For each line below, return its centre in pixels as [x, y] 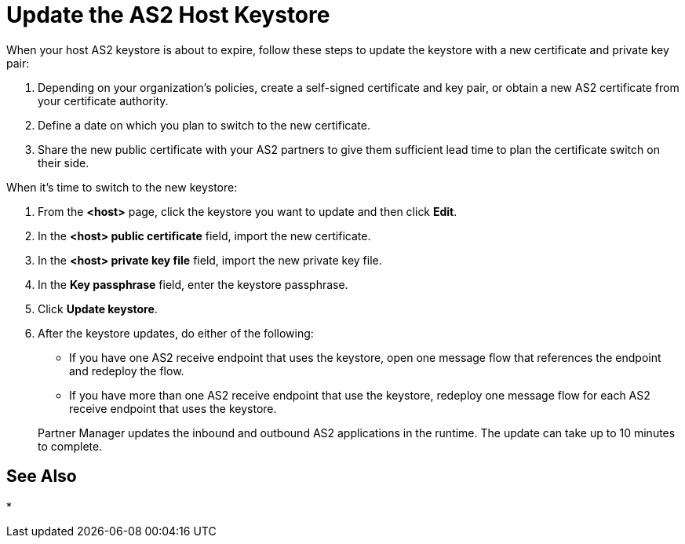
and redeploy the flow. [127, 371]
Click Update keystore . [98, 309]
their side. [64, 162]
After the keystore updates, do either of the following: [176, 333]
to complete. [70, 446]
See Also [42, 476]
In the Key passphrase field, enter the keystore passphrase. [193, 284]
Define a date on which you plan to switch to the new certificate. [204, 125]
